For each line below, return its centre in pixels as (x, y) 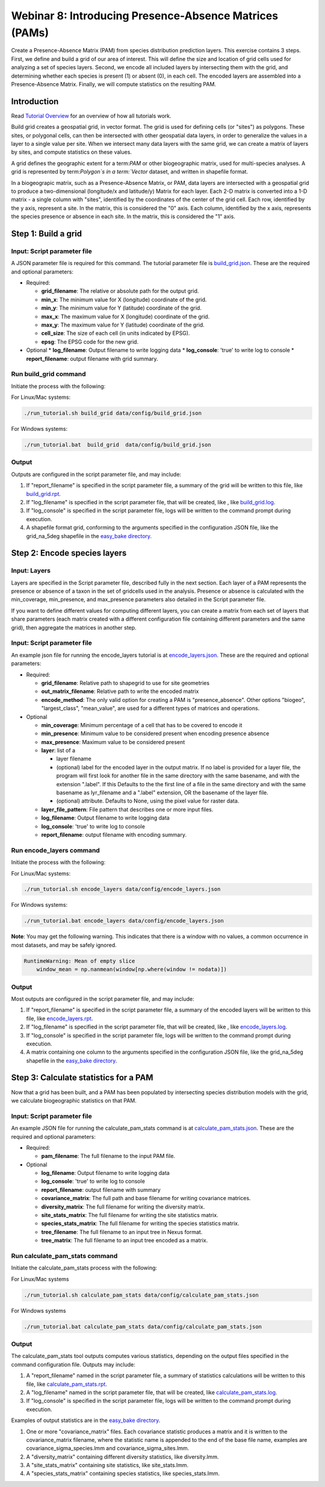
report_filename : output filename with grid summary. (92, 358)
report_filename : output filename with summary (101, 1189)
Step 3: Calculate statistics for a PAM (82, 1078)
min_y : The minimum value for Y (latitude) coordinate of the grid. (121, 308)
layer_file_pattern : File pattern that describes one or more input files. (127, 809)
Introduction (35, 102)
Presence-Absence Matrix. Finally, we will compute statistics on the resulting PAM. (114, 84)
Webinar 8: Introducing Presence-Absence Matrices (145, 16)
